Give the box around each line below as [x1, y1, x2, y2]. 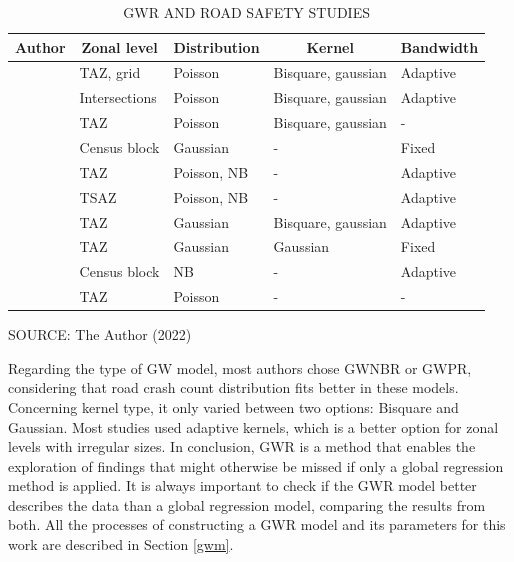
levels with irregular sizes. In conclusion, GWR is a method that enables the [8, 436, 476, 457]
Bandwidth [400, 36, 479, 57]
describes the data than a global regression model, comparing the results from [8, 494, 486, 515]
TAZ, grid [79, 62, 141, 83]
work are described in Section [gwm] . [8, 534, 234, 555]
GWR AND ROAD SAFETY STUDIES [123, 2, 370, 22]
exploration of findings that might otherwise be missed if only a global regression [8, 455, 504, 476]
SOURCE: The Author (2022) [8, 324, 192, 345]
